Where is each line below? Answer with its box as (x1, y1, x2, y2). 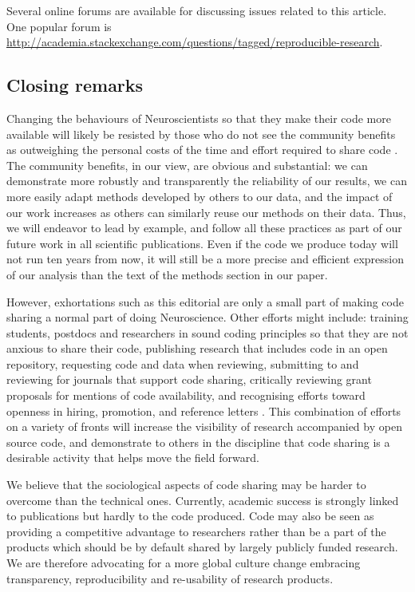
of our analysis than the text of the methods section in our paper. (6, 266, 328, 282)
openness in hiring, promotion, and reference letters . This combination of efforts (6, 402, 401, 419)
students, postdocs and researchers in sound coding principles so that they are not (6, 324, 409, 341)
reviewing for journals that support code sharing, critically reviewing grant (6, 371, 372, 388)
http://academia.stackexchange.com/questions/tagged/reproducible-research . (6, 34, 383, 50)
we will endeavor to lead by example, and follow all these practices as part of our (6, 219, 402, 236)
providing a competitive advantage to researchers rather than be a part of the (6, 523, 386, 539)
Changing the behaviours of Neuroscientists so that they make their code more (6, 109, 391, 126)
